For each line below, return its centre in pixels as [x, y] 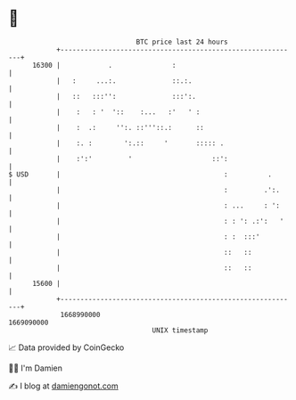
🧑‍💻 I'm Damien [36, 368]
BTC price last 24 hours [182, 42]
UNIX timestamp [180, 330]
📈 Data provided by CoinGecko [66, 347]
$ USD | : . [140, 174]
